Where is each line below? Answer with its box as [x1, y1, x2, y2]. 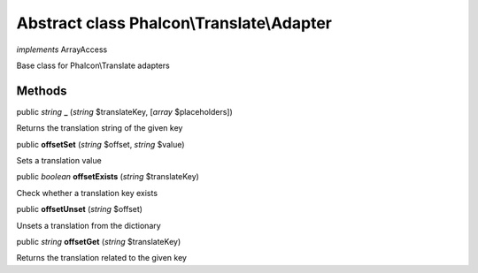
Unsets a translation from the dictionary [16, 220, 161, 231]
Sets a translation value [16, 155, 102, 166]
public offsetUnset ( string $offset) [16, 204, 143, 215]
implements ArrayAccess [16, 44, 108, 55]
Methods [16, 83, 67, 98]
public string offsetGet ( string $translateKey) [16, 236, 181, 246]
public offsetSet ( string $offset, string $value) [16, 139, 185, 149]
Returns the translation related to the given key [16, 253, 188, 263]
